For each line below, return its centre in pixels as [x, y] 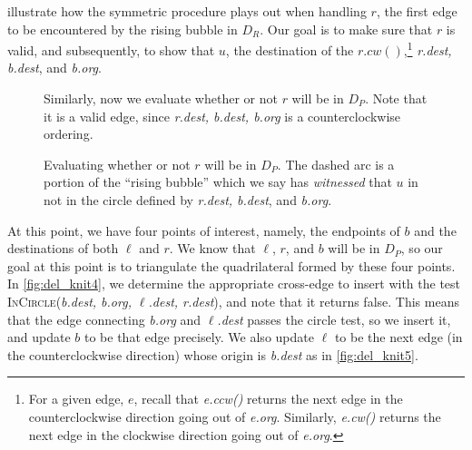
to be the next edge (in [398, 337]
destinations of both [63, 248]
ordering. [69, 134]
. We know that [212, 248]
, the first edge [417, 11]
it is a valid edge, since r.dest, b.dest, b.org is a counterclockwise [222, 116]
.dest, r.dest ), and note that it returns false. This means [304, 301]
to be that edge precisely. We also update [199, 337]
